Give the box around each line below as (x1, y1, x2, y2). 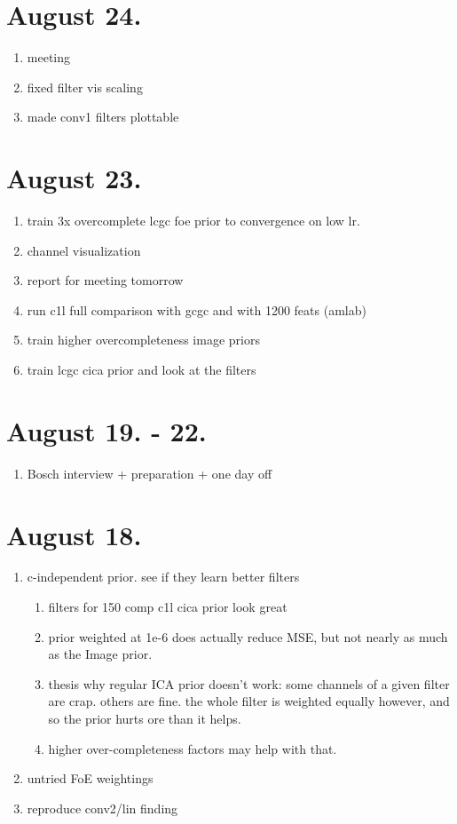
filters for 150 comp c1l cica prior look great (48, 598, 288, 616)
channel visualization (27, 241, 141, 259)
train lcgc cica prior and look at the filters (27, 360, 256, 378)
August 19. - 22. (6, 412, 207, 448)
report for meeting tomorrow (27, 271, 184, 289)
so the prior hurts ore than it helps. (48, 709, 241, 727)
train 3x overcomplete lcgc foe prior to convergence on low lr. (27, 211, 360, 230)
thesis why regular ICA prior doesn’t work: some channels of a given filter (48, 674, 450, 693)
